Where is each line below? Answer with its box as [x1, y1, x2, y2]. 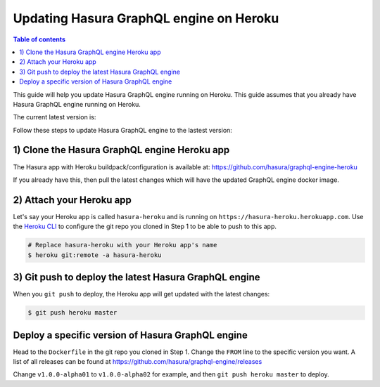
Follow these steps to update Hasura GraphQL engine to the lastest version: [13, 126, 232, 134]
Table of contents [13, 35, 66, 44]
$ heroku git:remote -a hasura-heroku [27, 251, 162, 259]
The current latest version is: [13, 113, 96, 122]
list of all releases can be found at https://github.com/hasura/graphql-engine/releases [13, 358, 262, 366]
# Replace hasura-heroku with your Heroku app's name [27, 241, 217, 249]
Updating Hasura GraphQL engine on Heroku [13, 11, 279, 26]
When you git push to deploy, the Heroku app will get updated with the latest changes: [13, 290, 270, 299]
